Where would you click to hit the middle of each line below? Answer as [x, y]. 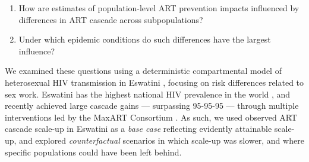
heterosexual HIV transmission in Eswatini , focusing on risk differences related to [154, 82]
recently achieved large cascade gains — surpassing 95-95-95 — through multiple [152, 106]
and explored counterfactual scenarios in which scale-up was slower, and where [162, 140]
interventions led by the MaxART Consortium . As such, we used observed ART [151, 117]
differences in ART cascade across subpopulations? [111, 19]
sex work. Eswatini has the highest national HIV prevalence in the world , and [148, 94]
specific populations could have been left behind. [93, 152]
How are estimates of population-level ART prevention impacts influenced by [159, 8]
